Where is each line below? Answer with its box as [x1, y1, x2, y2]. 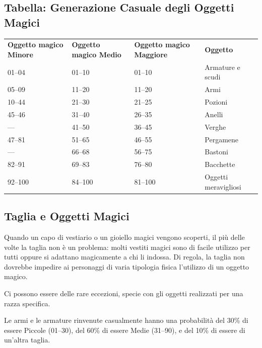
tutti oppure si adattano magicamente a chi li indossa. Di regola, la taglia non [4, 251, 245, 262]
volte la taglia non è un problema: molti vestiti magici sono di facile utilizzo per [4, 241, 250, 252]
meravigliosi [205, 181, 241, 192]
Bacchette [205, 159, 235, 169]
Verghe [205, 121, 226, 132]
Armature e [205, 61, 240, 72]
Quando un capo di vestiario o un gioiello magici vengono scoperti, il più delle [4, 232, 245, 242]
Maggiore [134, 49, 168, 59]
